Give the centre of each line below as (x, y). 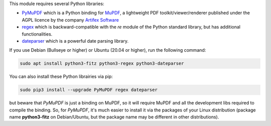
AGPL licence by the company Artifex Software (70, 20)
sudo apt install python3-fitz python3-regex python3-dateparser (102, 64)
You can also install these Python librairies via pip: (61, 77)
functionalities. (37, 34)
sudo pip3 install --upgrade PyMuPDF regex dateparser (89, 90)
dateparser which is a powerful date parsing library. (75, 41)
